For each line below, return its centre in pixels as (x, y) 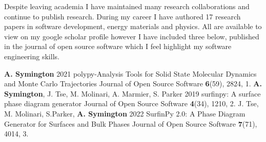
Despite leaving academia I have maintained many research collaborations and (127, 6)
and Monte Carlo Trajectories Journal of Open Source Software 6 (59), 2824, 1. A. (133, 84)
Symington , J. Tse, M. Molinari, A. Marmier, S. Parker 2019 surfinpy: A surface (132, 93)
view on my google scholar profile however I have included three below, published (132, 36)
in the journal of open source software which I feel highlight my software (118, 46)
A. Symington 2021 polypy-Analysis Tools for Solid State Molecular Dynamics (130, 73)
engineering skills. (32, 56)
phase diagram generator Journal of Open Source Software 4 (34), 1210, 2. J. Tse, (131, 103)
